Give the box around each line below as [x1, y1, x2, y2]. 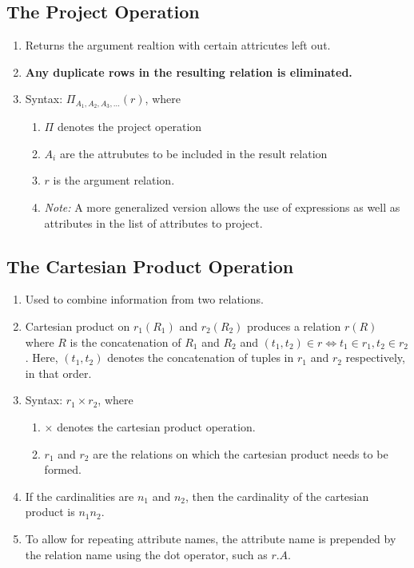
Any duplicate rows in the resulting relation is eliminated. [25, 63, 352, 80]
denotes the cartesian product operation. [57, 418, 256, 435]
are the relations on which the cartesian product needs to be [93, 445, 388, 462]
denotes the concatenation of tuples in [107, 349, 294, 366]
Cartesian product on [25, 318, 130, 335]
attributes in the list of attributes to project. [44, 214, 263, 231]
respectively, [345, 349, 405, 366]
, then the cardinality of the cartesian [185, 487, 369, 504]
